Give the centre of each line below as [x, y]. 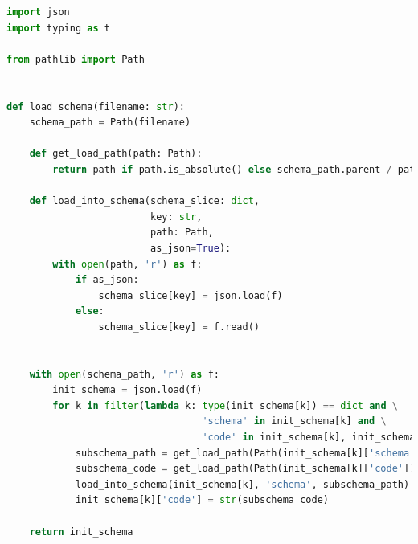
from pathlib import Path [76, 59]
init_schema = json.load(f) [127, 390]
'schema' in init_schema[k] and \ [294, 421]
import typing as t [58, 28]
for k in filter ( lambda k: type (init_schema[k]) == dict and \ [225, 405]
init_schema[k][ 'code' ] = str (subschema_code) [202, 500]
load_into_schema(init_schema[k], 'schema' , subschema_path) [242, 484]
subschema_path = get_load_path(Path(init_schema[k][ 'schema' [245, 453]
